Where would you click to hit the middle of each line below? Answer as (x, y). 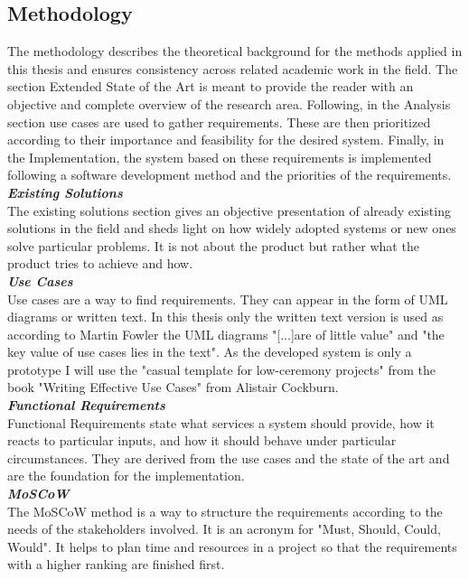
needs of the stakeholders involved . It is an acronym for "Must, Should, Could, (224, 529)
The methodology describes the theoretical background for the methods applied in (235, 51)
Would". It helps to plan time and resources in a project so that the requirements (232, 546)
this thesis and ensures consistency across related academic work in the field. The (233, 68)
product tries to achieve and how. (100, 263)
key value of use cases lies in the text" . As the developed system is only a (210, 352)
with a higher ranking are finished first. (116, 564)
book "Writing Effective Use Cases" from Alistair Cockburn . (173, 387)
